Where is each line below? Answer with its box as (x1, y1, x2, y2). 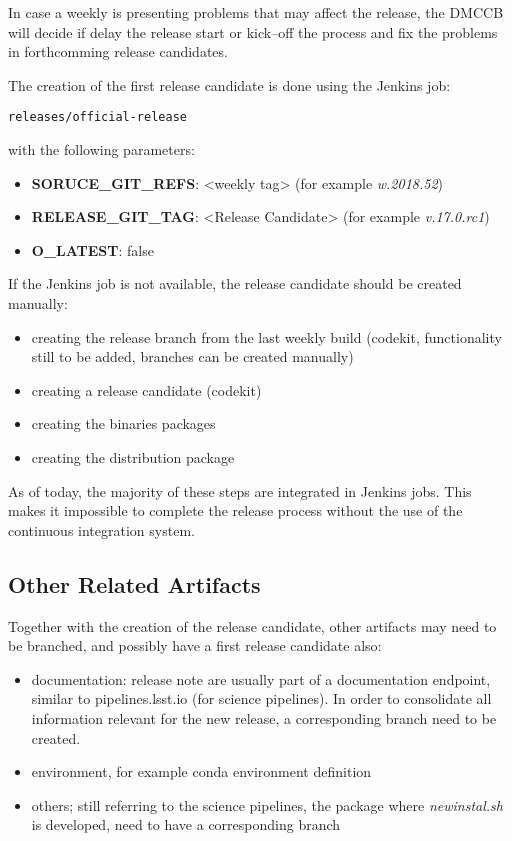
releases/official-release (8, 110, 187, 125)
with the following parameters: (8, 139, 195, 160)
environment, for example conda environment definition (31, 761, 372, 782)
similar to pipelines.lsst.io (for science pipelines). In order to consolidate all (31, 688, 492, 709)
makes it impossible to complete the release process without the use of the (8, 500, 463, 521)
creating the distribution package (31, 446, 235, 467)
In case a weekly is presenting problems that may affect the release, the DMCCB (8, 2, 504, 22)
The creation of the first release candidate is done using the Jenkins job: (8, 74, 451, 95)
